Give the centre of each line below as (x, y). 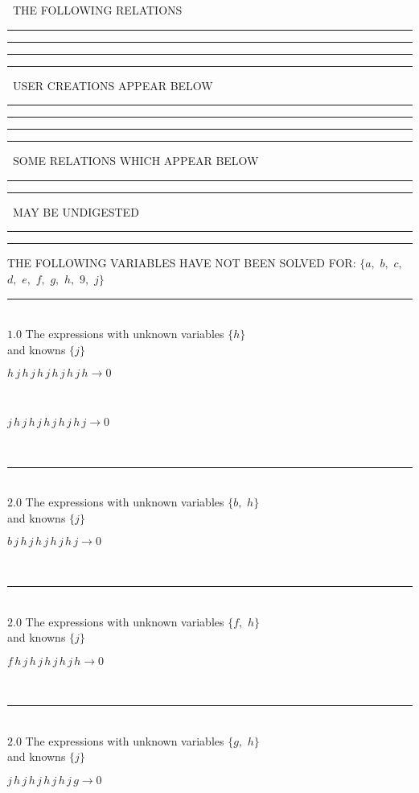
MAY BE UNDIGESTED (76, 211)
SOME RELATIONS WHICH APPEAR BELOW (136, 161)
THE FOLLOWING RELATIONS (97, 10)
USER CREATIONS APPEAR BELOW (113, 85)
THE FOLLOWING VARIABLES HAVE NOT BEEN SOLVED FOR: (182, 263)
